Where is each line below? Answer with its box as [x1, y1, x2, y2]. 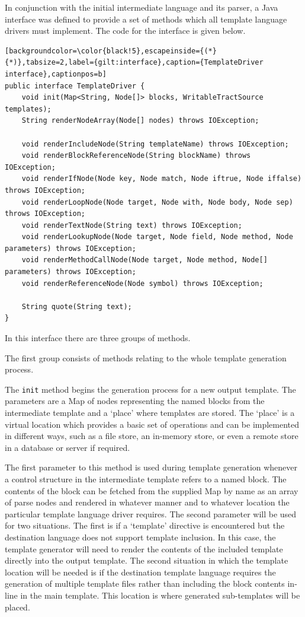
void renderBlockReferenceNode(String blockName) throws [21, 151, 251, 160]
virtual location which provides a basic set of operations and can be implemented [5, 418, 300, 430]
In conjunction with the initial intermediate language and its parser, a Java [5, 1, 278, 13]
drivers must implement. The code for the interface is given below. [5, 24, 246, 37]
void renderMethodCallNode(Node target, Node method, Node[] [21, 256, 268, 265]
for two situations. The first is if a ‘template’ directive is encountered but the [5, 519, 285, 532]
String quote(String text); [21, 302, 132, 311]
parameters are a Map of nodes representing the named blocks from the [5, 395, 265, 407]
